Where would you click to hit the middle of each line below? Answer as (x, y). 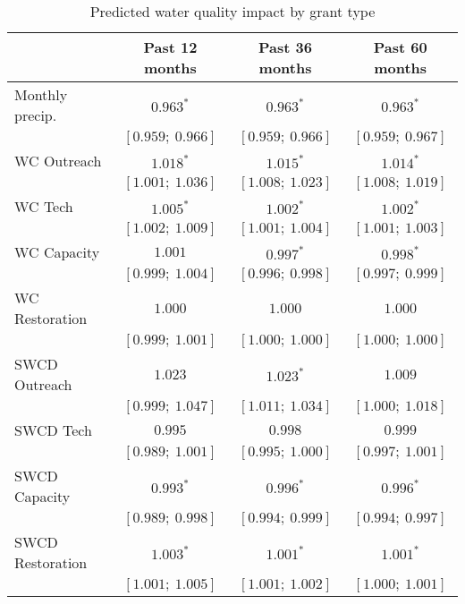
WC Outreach (58, 161)
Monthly (41, 94)
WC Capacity (57, 252)
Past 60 (400, 47)
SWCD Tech (53, 430)
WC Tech (44, 206)
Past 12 (170, 47)
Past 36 (285, 47)
